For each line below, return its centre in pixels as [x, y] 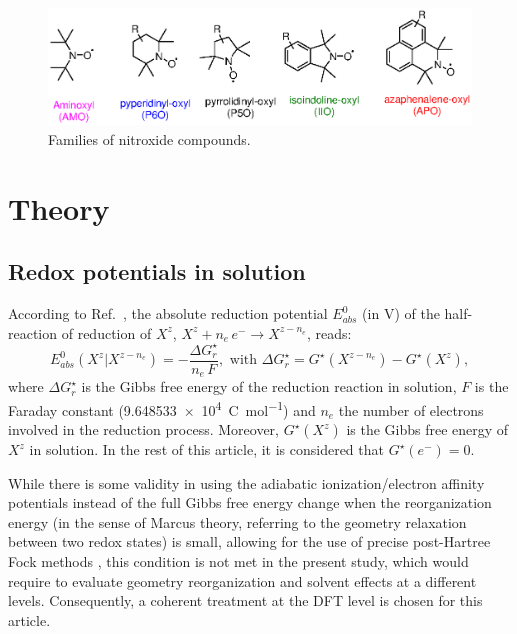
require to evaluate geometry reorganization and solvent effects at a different [242, 580]
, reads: [329, 332]
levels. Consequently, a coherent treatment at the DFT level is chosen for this [245, 600]
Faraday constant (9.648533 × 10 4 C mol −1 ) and [162, 408]
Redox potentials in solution [157, 271]
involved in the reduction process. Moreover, [143, 429]
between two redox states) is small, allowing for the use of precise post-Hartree [249, 541]
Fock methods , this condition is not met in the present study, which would [238, 561]
